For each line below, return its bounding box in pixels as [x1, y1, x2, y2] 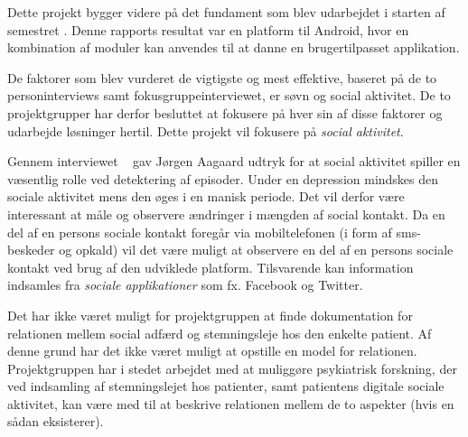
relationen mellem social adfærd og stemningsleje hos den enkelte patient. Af [7, 323, 432, 342]
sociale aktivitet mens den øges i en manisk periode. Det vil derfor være [7, 187, 405, 206]
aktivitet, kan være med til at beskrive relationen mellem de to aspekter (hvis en [7, 394, 454, 413]
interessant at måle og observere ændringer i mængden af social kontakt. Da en [7, 204, 445, 223]
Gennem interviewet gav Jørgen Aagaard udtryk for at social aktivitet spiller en [7, 152, 461, 171]
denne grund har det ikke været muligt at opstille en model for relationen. [7, 341, 417, 360]
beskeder [7, 240, 55, 259]
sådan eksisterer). [7, 412, 104, 431]
